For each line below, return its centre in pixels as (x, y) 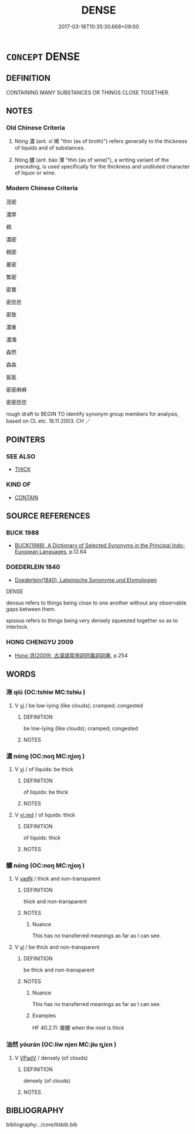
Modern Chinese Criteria (42, 188)
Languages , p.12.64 (63, 552)
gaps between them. (31, 609)
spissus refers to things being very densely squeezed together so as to (92, 620)
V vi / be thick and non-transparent (57, 947)
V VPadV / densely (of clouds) (51, 1057)
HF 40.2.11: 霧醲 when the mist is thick (78, 1028)
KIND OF (19, 485)
